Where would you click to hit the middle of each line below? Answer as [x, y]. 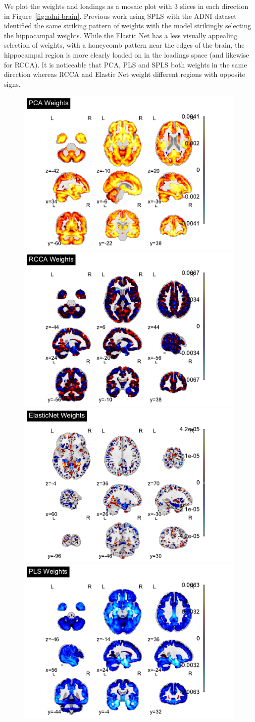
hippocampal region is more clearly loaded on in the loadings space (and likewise [127, 54]
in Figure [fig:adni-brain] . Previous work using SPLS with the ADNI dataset [120, 16]
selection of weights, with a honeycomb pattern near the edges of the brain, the [124, 45]
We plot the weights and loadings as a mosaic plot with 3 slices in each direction [126, 6]
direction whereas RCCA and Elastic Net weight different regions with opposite [125, 74]
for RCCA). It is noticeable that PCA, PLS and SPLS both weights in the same [126, 64]
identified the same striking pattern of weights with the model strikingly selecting [128, 26]
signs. [12, 84]
